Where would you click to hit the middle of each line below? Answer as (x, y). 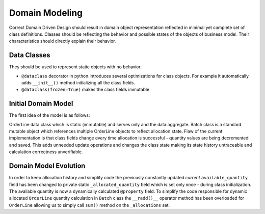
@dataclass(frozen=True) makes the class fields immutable (85, 90)
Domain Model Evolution (47, 166)
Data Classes (30, 55)
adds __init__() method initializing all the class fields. (78, 83)
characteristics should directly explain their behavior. (63, 41)
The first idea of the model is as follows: (50, 115)
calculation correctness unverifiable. (46, 152)
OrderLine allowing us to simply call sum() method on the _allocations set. (90, 205)
